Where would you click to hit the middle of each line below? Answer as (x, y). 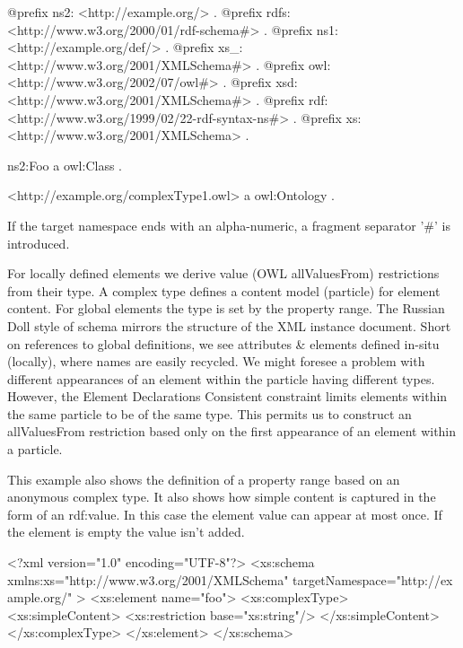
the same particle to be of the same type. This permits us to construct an (210, 413)
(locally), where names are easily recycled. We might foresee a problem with (216, 361)
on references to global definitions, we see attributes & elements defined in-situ (223, 343)
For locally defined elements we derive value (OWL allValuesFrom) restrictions (223, 273)
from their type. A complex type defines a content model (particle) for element (224, 290)
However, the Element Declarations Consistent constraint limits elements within (227, 396)
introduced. (39, 243)
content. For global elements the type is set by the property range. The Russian (226, 308)
